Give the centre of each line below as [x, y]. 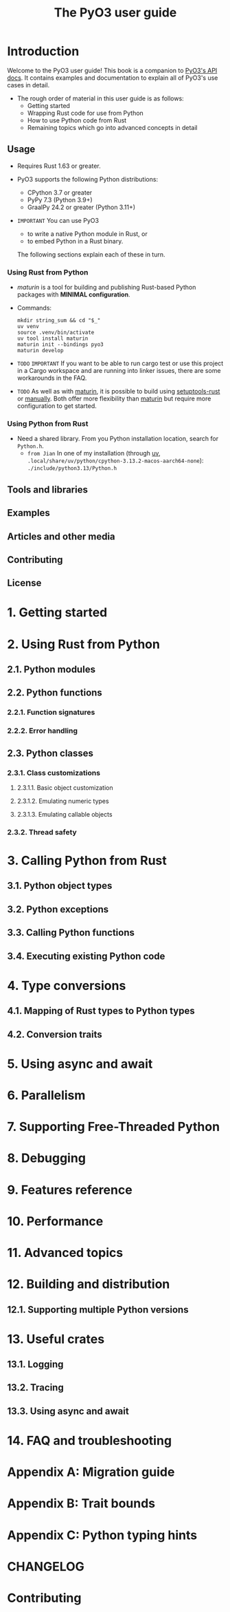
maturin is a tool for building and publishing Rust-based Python [106, 288]
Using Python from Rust [48, 423]
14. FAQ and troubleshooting [90, 1441]
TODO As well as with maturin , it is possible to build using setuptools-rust [118, 391]
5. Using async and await [80, 1064]
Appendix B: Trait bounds [81, 1504]
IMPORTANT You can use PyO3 [58, 220]
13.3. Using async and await [68, 1411]
